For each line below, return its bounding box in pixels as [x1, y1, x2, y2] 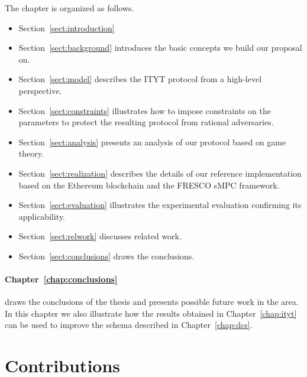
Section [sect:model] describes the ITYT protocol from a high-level [18, 73, 262, 85]
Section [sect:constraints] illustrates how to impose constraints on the [18, 104, 271, 116]
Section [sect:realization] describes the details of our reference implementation [18, 167, 302, 179]
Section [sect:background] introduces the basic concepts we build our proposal [18, 41, 302, 54]
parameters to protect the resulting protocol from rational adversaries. [18, 116, 274, 128]
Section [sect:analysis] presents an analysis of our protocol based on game [18, 135, 286, 148]
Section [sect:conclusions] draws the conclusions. [18, 249, 195, 262]
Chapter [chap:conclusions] [5, 273, 118, 285]
